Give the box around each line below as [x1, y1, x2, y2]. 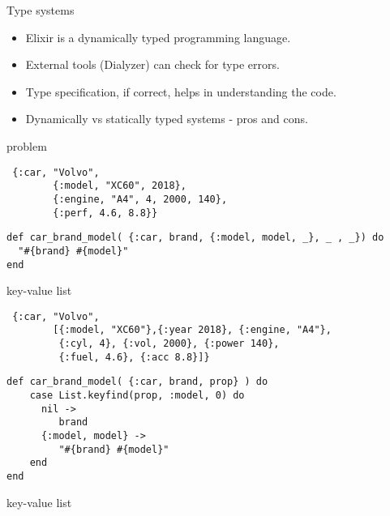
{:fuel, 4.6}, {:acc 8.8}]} [58, 351, 210, 363]
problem [6, 137, 47, 154]
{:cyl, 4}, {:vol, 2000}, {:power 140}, [58, 338, 280, 350]
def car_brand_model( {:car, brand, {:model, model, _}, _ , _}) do [6, 232, 384, 244]
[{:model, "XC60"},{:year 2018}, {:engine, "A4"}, [53, 324, 332, 336]
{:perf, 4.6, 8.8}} [53, 207, 158, 219]
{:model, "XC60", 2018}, [53, 180, 186, 192]
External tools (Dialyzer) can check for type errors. [25, 56, 280, 73]
